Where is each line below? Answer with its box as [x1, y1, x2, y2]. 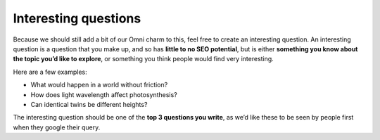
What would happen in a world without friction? [30, 81, 168, 89]
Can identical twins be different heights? [30, 100, 148, 108]
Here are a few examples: [13, 68, 87, 76]
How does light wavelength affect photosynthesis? [30, 90, 177, 98]
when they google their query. [13, 123, 101, 132]
